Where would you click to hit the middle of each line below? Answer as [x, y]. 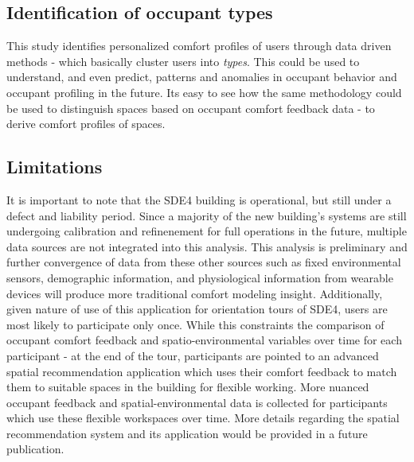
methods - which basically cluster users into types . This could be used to [183, 61]
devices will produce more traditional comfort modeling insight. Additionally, [195, 293]
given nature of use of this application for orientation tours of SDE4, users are [197, 309]
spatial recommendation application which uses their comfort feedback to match [202, 371]
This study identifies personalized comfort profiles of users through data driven [199, 46]
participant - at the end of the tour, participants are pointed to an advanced [193, 355]
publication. [35, 449]
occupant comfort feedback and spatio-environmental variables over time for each [204, 340]
